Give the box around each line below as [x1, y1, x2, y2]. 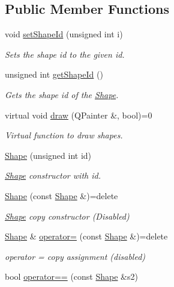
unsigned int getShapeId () [5, 68, 103, 81]
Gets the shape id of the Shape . [5, 88, 119, 100]
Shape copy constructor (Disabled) [5, 209, 130, 222]
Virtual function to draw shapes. [5, 129, 123, 141]
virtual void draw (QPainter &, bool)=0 [5, 108, 152, 121]
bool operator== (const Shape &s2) [5, 270, 138, 283]
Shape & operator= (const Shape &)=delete [5, 230, 168, 242]
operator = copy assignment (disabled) [5, 250, 146, 262]
